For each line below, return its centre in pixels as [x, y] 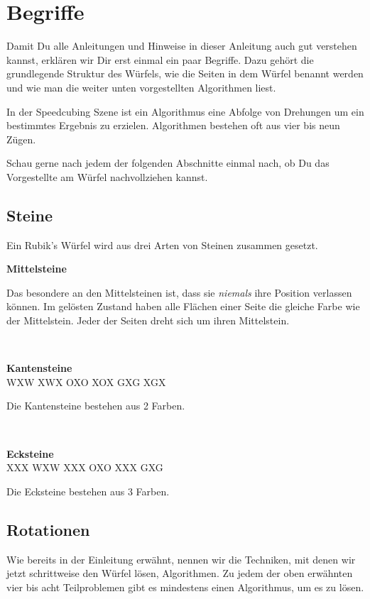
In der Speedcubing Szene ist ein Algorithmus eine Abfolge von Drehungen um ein [185, 111]
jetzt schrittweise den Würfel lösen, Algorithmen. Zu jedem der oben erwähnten [180, 573]
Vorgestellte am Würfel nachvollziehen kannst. [107, 176]
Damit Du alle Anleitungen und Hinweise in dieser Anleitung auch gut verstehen [182, 46]
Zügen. [21, 139]
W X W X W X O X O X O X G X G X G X [86, 381]
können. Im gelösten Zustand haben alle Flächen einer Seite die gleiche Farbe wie [183, 306]
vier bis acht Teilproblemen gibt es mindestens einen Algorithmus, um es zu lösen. [185, 587]
